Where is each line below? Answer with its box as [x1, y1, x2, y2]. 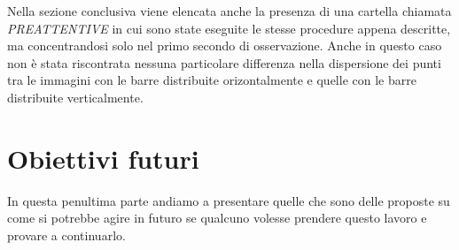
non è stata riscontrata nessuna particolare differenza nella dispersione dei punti [7, 53, 441, 72]
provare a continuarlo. [7, 225, 126, 244]
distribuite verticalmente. [7, 87, 144, 106]
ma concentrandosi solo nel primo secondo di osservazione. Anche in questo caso [7, 36, 442, 55]
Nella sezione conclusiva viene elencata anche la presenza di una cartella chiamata [7, 2, 452, 19]
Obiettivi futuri [7, 140, 199, 176]
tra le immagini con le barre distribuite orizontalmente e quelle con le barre [7, 71, 416, 89]
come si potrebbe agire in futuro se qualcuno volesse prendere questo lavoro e [7, 208, 427, 227]
